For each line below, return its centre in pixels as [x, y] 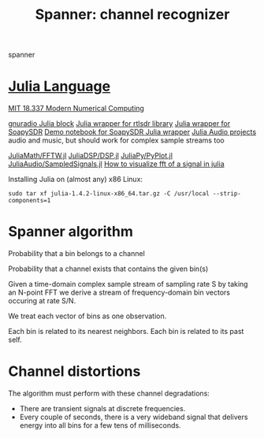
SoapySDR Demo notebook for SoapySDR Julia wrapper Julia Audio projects [132, 132]
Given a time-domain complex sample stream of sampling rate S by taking [128, 284]
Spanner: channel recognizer [132, 15]
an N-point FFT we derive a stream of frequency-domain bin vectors [119, 292]
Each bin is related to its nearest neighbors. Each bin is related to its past [126, 332]
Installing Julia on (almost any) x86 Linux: [76, 180]
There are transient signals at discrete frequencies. [102, 408]
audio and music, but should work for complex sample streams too [116, 140]
